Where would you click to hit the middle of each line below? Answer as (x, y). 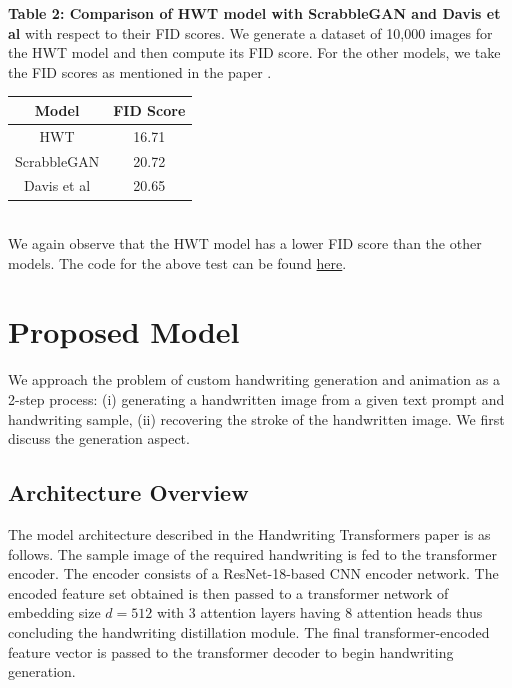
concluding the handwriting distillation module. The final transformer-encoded (249, 631)
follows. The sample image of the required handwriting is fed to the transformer (252, 553)
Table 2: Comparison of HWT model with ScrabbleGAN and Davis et (254, 13)
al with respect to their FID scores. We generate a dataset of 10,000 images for (250, 32)
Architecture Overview (128, 492)
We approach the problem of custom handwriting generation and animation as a (254, 379)
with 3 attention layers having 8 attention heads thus (319, 612)
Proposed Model (124, 331)
